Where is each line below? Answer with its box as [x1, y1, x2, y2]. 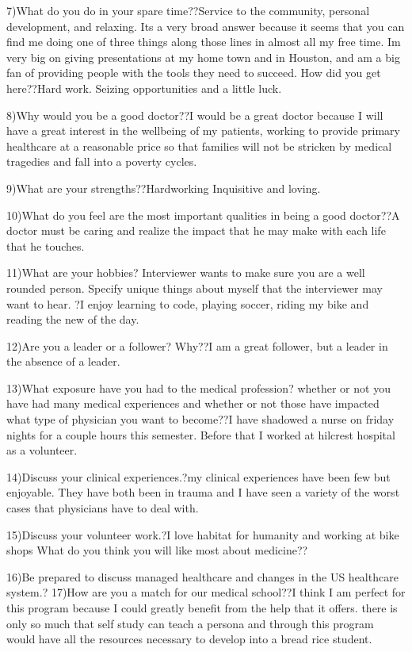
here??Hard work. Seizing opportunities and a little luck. [6, 79, 282, 96]
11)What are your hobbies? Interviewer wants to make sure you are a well [6, 264, 365, 281]
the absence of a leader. [6, 353, 120, 370]
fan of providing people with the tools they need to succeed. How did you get [6, 64, 381, 81]
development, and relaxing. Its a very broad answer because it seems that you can [6, 17, 405, 34]
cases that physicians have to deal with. [6, 500, 199, 516]
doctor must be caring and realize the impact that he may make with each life [6, 222, 386, 239]
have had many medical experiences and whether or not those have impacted [6, 395, 380, 412]
